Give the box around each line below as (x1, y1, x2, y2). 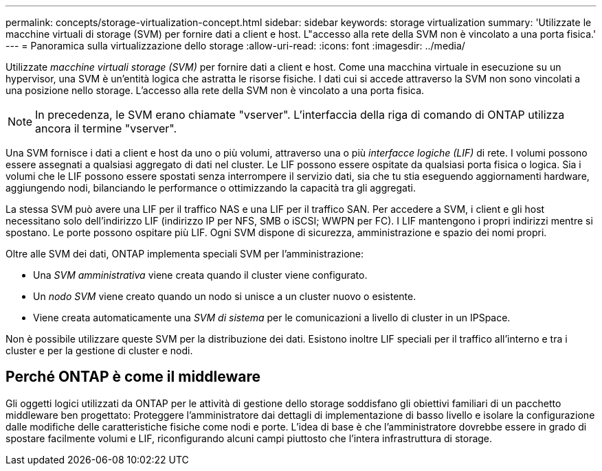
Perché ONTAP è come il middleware (5, 368, 260, 386)
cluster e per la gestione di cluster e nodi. (5, 345, 193, 356)
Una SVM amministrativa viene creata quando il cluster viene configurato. (33, 269, 368, 281)
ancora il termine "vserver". (35, 122, 177, 135)
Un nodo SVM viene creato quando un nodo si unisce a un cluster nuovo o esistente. (33, 290, 416, 302)
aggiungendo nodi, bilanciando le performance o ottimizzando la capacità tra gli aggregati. (5, 182, 416, 194)
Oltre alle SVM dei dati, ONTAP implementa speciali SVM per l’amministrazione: (5, 248, 364, 260)
